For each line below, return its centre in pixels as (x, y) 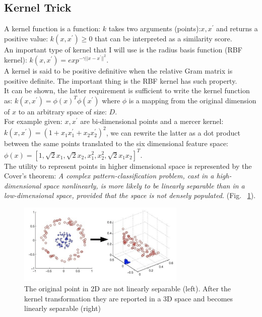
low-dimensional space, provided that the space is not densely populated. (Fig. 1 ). (130, 195)
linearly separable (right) (62, 308)
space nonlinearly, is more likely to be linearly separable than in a (144, 185)
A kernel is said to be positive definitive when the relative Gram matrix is (118, 70)
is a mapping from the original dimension (192, 100)
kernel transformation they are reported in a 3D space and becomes (129, 298)
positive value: (26, 38)
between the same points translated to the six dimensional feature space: (116, 143)
